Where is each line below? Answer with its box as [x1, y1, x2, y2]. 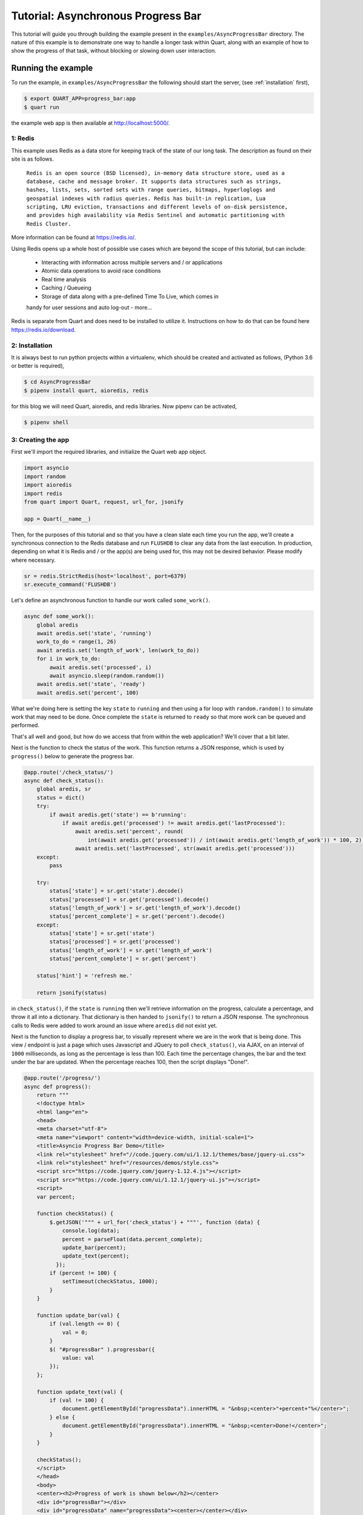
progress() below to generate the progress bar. [11, 752, 134, 760]
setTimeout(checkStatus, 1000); [62, 1278, 159, 1285]
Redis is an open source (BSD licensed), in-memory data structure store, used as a [26, 170, 285, 176]
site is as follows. [11, 155, 54, 163]
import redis [24, 490, 63, 497]
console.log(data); [62, 1227, 120, 1234]
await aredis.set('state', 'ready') [36, 681, 145, 688]
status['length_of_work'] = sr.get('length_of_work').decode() [49, 904, 241, 911]
